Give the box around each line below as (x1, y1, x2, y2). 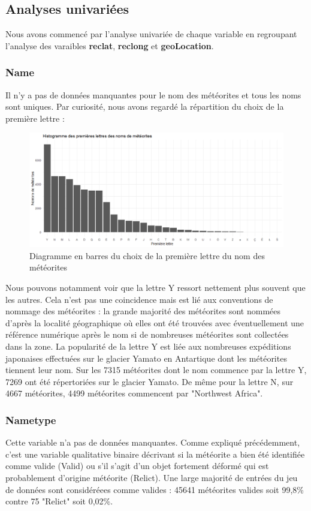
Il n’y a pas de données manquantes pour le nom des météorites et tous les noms (5, 88, 301, 101)
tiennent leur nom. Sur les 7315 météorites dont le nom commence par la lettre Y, (5, 363, 307, 376)
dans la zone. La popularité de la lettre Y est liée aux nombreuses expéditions (5, 340, 291, 353)
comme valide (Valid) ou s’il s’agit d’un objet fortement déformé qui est (5, 459, 269, 472)
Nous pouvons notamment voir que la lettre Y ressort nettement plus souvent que (5, 281, 306, 294)
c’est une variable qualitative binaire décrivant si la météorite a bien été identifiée (5, 447, 305, 460)
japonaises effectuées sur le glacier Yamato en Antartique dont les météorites (5, 351, 287, 364)
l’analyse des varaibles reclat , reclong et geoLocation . (5, 39, 214, 52)
